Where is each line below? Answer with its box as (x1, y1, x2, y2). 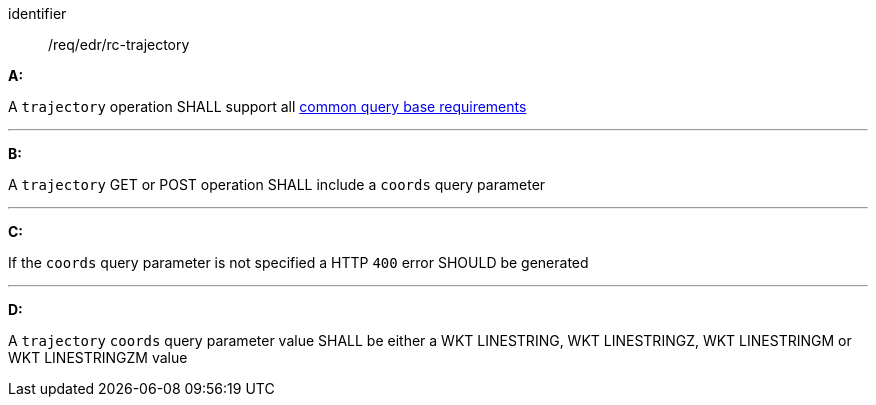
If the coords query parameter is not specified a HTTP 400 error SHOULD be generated (8, 254, 589, 271)
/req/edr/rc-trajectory (48, 36, 190, 53)
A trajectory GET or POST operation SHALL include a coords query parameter (8, 176, 546, 193)
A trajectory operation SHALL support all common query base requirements (8, 98, 527, 115)
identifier (8, 5, 67, 22)
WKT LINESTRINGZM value (8, 349, 188, 366)
